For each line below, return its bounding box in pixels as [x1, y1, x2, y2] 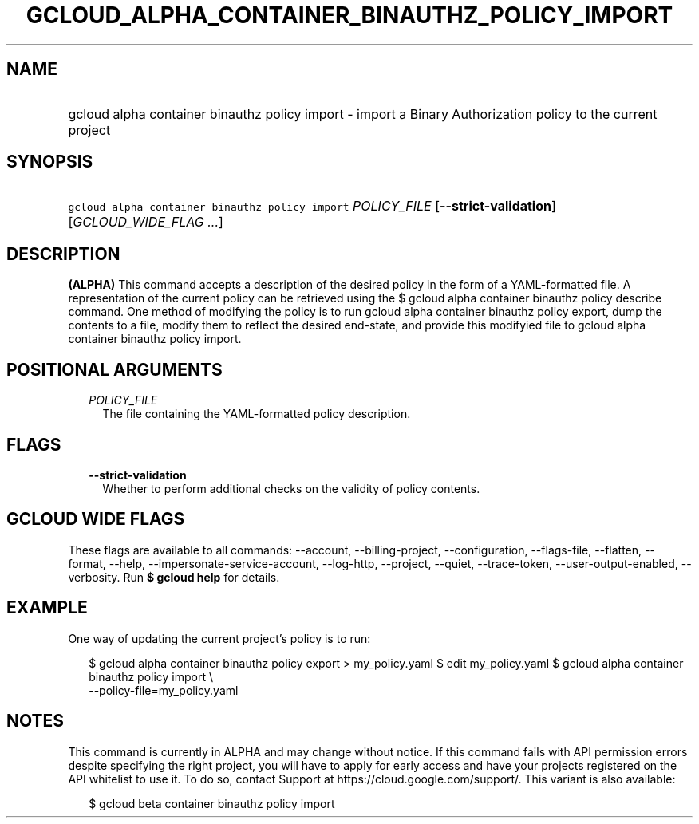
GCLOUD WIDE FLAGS [6, 509, 185, 530]
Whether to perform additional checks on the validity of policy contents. [102, 481, 480, 495]
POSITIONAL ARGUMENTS [6, 359, 223, 380]
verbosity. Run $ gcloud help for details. [68, 570, 280, 584]
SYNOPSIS [6, 152, 93, 172]
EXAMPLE [6, 597, 88, 618]
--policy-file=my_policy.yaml [89, 683, 239, 697]
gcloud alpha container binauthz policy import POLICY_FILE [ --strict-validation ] [68, 198, 556, 215]
